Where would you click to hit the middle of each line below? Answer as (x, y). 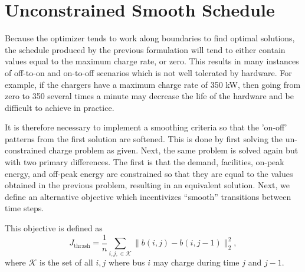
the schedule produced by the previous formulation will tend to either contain (145, 49)
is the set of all (66, 262)
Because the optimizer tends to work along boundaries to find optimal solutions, (150, 38)
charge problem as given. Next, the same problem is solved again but (173, 150)
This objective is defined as (54, 228)
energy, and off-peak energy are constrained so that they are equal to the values (149, 173)
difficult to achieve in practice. (60, 107)
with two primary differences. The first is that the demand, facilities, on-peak (145, 162)
